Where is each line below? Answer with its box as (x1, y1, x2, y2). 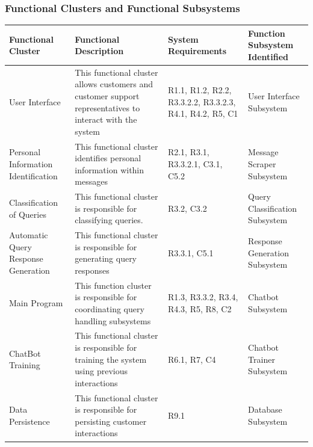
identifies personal (75, 152, 141, 164)
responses (75, 264, 110, 276)
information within (75, 163, 144, 176)
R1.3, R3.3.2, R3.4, (167, 291, 238, 303)
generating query (75, 252, 137, 265)
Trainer (248, 353, 275, 365)
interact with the (75, 113, 137, 126)
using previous (75, 365, 128, 377)
